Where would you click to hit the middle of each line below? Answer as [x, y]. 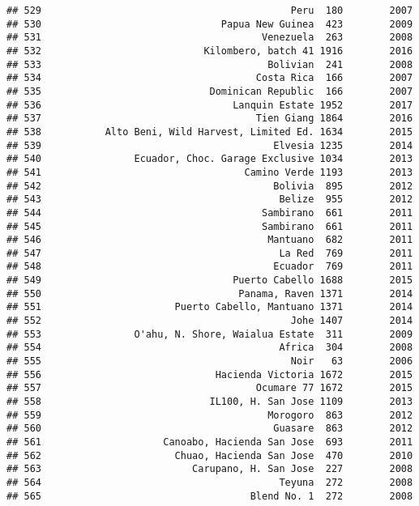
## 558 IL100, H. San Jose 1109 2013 [210, 402]
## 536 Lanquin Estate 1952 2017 [210, 105]
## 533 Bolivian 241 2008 [210, 64]
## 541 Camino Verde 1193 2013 [210, 172]
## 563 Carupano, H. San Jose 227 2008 [210, 469]
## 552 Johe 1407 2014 [210, 321]
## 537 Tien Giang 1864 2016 [210, 119]
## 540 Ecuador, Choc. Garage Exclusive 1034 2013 [210, 159]
